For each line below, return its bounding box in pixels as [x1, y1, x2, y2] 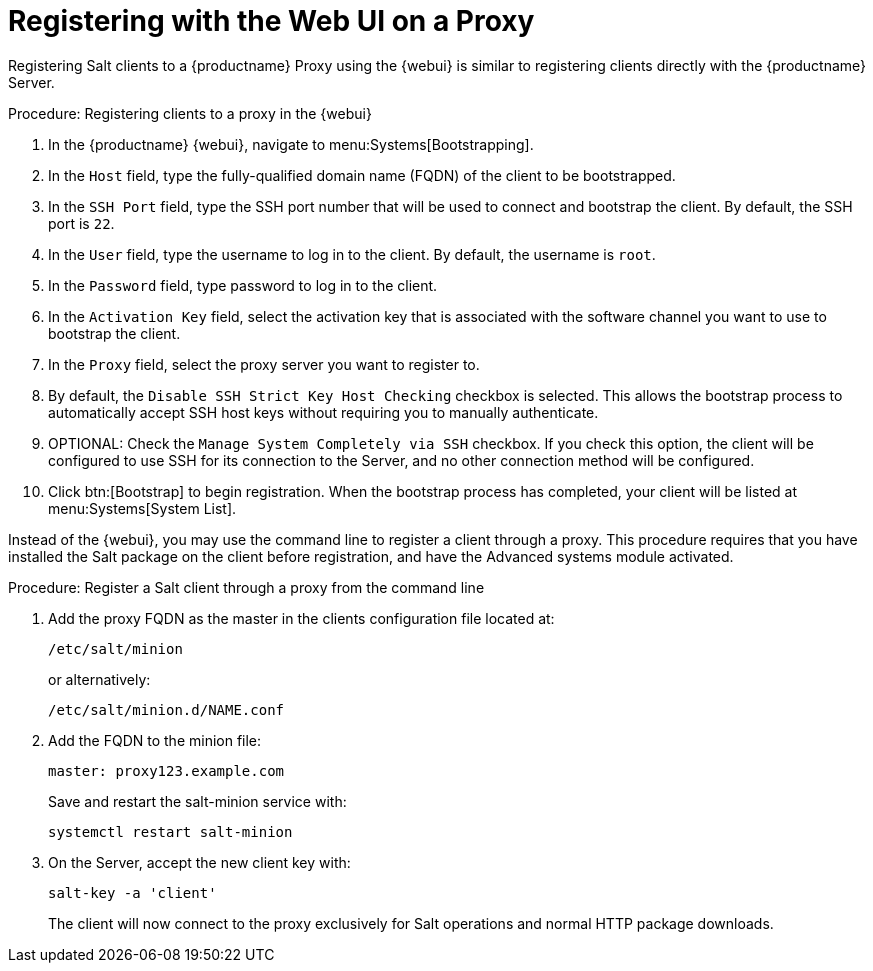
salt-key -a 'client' [48, 884, 217, 901]
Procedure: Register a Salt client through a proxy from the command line [8, 578, 485, 596]
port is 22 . [48, 214, 115, 232]
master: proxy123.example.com [48, 762, 285, 779]
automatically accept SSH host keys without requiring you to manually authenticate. [48, 403, 599, 421]
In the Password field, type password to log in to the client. [48, 276, 438, 294]
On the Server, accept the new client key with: [48, 853, 351, 871]
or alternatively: [48, 670, 151, 688]
